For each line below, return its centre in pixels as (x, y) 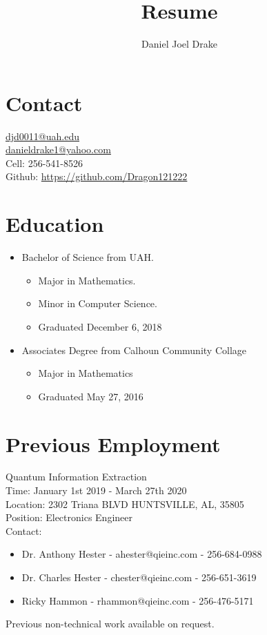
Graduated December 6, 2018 (100, 326)
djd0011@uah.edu (42, 136)
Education (55, 224)
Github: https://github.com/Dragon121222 (97, 176)
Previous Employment (113, 443)
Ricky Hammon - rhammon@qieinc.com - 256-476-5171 (138, 600)
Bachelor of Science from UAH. (88, 257)
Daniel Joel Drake (179, 44)
